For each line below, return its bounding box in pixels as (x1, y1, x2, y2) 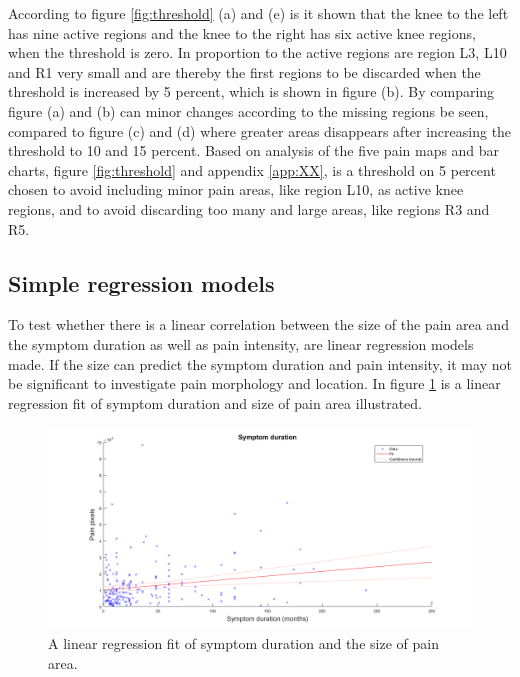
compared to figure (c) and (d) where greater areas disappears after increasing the (8, 120, 512, 141)
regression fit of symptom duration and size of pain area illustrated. (8, 392, 422, 413)
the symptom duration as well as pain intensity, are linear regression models (8, 333, 474, 354)
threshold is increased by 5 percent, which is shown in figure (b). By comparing (8, 81, 495, 102)
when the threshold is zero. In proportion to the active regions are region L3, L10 (8, 42, 507, 63)
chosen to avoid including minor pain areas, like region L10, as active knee (8, 179, 464, 200)
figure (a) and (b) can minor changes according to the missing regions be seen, (8, 100, 489, 121)
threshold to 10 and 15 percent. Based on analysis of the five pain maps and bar (8, 140, 500, 161)
